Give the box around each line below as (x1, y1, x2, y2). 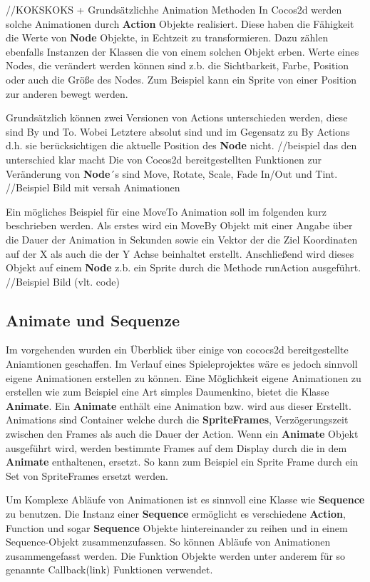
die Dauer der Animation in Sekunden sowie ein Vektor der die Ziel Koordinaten (6, 231, 358, 246)
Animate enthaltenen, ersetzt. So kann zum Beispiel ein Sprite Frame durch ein (6, 454, 359, 469)
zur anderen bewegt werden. (6, 86, 128, 101)
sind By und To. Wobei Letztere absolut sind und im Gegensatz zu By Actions (6, 124, 350, 139)
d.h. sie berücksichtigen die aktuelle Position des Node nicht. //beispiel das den (6, 138, 357, 153)
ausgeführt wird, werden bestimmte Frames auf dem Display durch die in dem (6, 440, 347, 455)
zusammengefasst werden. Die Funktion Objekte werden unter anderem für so (6, 548, 346, 563)
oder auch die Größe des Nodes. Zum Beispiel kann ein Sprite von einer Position (6, 71, 357, 86)
